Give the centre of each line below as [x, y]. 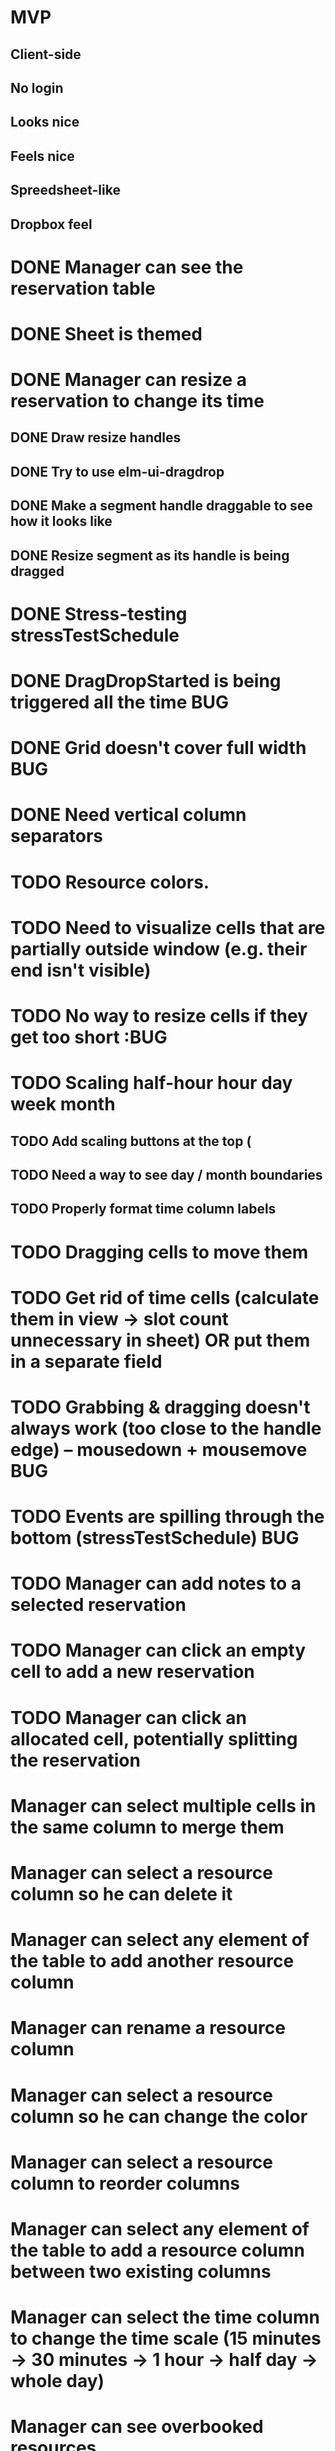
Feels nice [42, 156]
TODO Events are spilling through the [167, 1517]
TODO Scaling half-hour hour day [151, 1083]
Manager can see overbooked [137, 2427]
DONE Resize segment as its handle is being [150, 555]
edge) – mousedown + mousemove [159, 1449]
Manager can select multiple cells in [163, 1805]
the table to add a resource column [157, 2250]
